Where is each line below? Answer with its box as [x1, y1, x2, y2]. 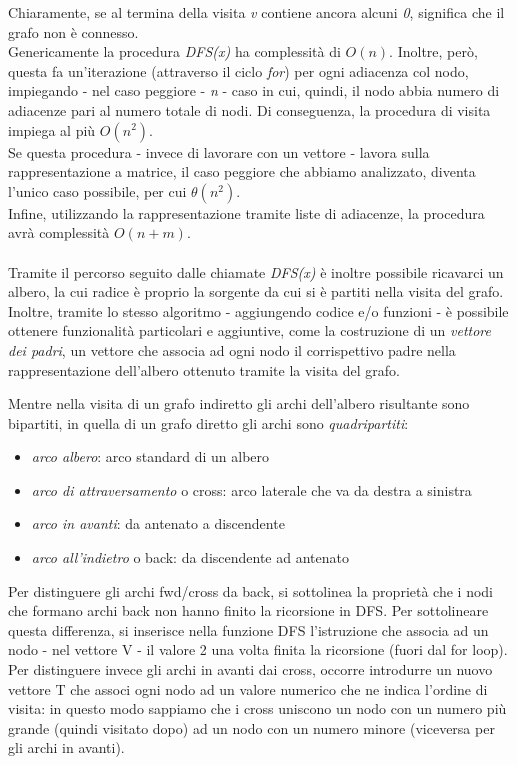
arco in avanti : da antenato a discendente [31, 513, 285, 534]
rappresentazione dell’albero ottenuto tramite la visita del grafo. [8, 359, 400, 380]
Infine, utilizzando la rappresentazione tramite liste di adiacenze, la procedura [8, 202, 485, 223]
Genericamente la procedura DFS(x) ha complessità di [8, 41, 341, 62]
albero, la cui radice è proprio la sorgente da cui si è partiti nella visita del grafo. [8, 281, 504, 302]
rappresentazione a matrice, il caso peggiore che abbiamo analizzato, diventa [8, 161, 476, 182]
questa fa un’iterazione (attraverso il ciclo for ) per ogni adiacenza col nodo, [8, 60, 469, 81]
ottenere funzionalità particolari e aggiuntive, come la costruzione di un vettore [8, 320, 491, 341]
